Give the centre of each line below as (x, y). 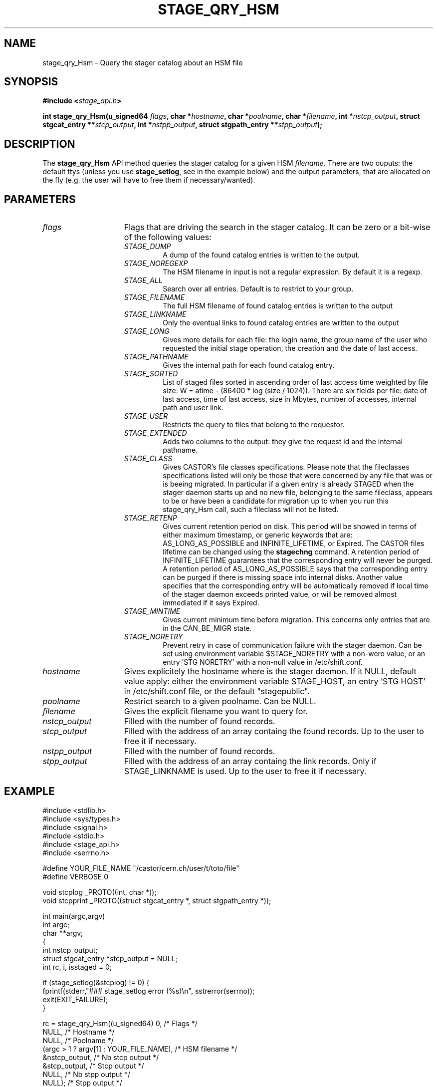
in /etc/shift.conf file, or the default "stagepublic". (217, 691)
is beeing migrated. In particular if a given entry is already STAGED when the (288, 484)
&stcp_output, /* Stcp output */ (93, 1066)
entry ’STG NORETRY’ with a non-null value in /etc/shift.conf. (263, 662)
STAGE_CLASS (148, 459)
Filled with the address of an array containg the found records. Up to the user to (274, 731)
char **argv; (63, 933)
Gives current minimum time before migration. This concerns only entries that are (296, 620)
